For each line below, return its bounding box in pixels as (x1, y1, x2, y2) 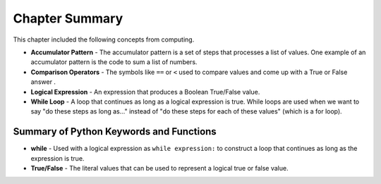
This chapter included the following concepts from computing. (13, 35, 195, 44)
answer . (30, 78, 56, 86)
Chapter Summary (13, 11, 123, 26)
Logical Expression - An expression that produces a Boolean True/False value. (30, 87, 260, 96)
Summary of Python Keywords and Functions (13, 125, 217, 137)
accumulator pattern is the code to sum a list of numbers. (30, 58, 198, 66)
